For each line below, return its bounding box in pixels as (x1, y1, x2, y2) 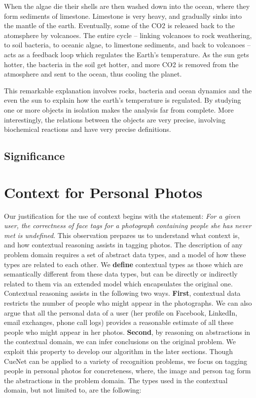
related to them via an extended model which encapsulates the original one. (4, 278, 233, 288)
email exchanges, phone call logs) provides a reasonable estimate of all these (4, 317, 234, 327)
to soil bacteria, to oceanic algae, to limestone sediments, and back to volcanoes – (4, 40, 251, 50)
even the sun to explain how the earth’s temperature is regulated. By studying (4, 95, 241, 105)
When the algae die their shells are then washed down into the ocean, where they (4, 1, 250, 11)
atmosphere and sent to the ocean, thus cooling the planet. (4, 69, 182, 79)
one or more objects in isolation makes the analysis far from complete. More (4, 104, 234, 115)
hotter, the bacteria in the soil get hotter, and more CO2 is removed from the (4, 59, 239, 69)
